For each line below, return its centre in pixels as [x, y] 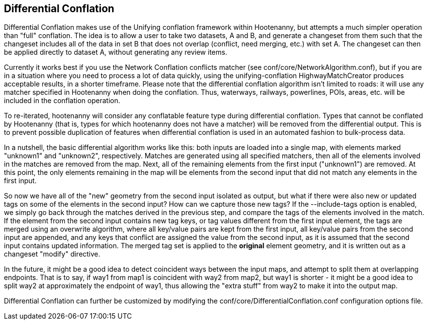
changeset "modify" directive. [52, 254]
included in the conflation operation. [62, 101]
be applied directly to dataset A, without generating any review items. [116, 52]
